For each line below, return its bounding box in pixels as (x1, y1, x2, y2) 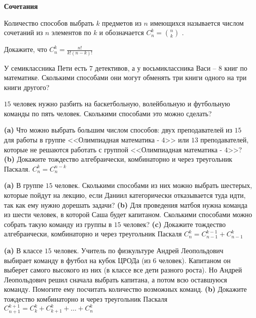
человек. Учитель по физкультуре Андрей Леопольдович (54, 245, 223, 255)
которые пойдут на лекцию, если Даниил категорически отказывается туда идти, (4, 190, 246, 200)
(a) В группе (4, 180, 43, 190)
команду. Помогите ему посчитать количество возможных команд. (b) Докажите (4, 284, 247, 294)
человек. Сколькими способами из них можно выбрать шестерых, (55, 180, 252, 190)
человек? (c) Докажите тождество (123, 219, 226, 229)
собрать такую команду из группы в (4, 219, 112, 229)
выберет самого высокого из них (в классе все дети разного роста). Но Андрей (4, 265, 242, 275)
